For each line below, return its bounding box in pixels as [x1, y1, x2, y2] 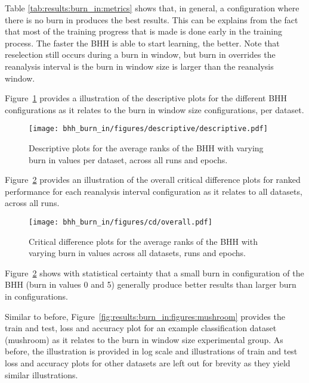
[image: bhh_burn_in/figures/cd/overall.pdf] [29, 217, 212, 226]
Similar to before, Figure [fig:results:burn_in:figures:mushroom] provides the [5, 310, 285, 322]
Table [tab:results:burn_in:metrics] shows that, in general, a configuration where [5, 2, 299, 14]
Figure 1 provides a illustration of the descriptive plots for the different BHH [5, 92, 288, 104]
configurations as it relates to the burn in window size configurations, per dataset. [5, 103, 304, 116]
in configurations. [5, 290, 68, 302]
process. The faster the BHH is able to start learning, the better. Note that [5, 36, 280, 49]
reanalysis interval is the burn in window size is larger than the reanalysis [5, 60, 274, 72]
